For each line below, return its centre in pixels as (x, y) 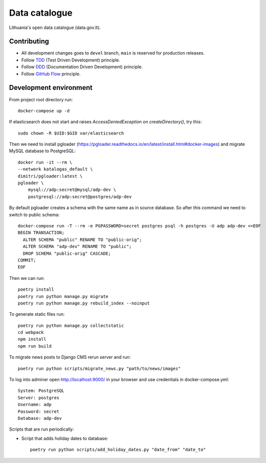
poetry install (36, 289)
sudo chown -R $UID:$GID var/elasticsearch (71, 133)
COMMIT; (27, 260)
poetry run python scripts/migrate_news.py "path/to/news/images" (99, 368)
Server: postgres (39, 397)
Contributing (29, 41)
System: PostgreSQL (41, 391)
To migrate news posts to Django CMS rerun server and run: (70, 357)
